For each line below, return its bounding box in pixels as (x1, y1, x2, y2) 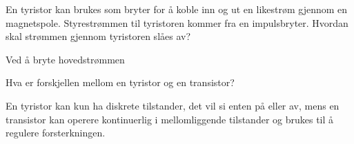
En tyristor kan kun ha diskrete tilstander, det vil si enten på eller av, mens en (6, 98, 340, 112)
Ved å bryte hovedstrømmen (6, 52, 125, 66)
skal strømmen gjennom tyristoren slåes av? (6, 29, 191, 43)
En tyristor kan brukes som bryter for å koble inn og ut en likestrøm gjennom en (6, 2, 348, 16)
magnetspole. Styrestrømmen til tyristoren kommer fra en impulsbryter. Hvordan (6, 15, 348, 30)
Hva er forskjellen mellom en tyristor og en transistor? (6, 75, 235, 90)
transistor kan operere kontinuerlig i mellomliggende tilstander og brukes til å (6, 112, 334, 126)
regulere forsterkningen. (6, 125, 106, 140)
